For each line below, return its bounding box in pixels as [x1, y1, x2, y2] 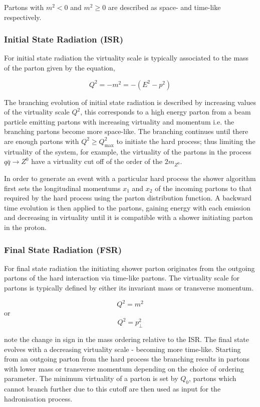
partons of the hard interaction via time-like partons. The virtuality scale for [4, 272, 239, 283]
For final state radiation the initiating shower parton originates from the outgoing [4, 262, 255, 273]
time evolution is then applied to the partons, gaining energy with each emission [4, 202, 250, 212]
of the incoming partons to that [155, 182, 252, 193]
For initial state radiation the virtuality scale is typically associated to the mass [4, 52, 249, 63]
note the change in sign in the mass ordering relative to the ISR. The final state [4, 334, 249, 344]
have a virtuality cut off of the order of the [31, 156, 162, 166]
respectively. [4, 11, 42, 22]
